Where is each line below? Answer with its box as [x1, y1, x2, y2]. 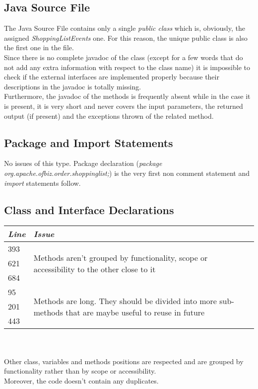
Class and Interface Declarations [4, 202, 174, 217]
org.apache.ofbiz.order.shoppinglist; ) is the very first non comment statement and [4, 167, 250, 178]
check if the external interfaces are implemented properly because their [4, 72, 219, 82]
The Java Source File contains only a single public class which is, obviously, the [4, 23, 245, 33]
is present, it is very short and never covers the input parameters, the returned [4, 100, 243, 111]
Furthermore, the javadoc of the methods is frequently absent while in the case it [4, 91, 251, 101]
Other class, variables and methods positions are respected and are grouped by [4, 356, 244, 366]
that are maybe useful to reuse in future [65, 306, 205, 318]
